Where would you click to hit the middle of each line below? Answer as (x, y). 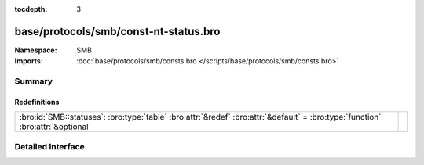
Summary (34, 81)
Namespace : (36, 50)
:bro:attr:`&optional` (55, 127)
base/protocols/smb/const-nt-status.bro (117, 31)
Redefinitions (37, 102)
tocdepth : (31, 9)
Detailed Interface (50, 146)
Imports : (29, 61)
